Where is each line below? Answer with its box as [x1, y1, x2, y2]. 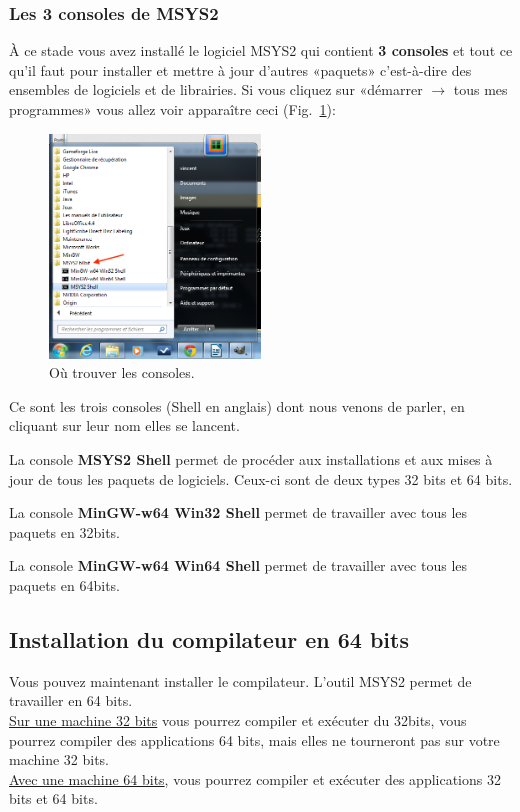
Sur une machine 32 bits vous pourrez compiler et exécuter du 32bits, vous [9, 709, 467, 730]
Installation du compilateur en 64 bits [9, 623, 409, 654]
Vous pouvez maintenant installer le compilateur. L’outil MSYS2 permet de [9, 670, 472, 691]
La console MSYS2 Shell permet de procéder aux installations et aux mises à [9, 448, 493, 469]
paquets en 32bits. [9, 521, 120, 542]
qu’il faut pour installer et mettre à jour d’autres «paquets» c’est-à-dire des [9, 59, 472, 80]
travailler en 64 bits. [9, 690, 133, 711]
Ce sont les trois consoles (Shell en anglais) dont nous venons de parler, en [9, 395, 465, 416]
